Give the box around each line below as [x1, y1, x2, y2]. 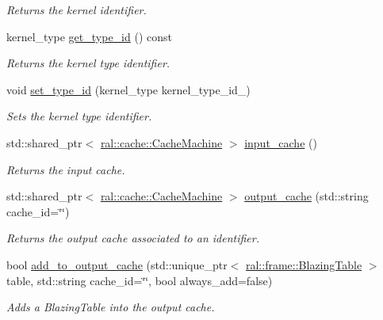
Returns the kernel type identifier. [6, 55, 170, 71]
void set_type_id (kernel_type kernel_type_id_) [6, 81, 251, 97]
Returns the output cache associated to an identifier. [6, 230, 259, 246]
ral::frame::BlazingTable [245, 256, 362, 272]
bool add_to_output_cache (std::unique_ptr [6, 256, 228, 272]
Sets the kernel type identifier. [6, 108, 152, 124]
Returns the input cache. [6, 161, 125, 177]
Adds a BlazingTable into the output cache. [6, 299, 215, 315]
